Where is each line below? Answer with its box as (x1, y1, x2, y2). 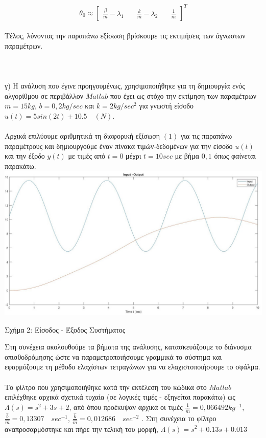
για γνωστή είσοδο (139, 100, 194, 111)
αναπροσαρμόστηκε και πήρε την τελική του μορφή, (5, 423, 159, 434)
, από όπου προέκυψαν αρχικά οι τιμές (69, 401, 183, 412)
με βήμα (175, 150, 199, 161)
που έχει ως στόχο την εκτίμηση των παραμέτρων (110, 90, 256, 101)
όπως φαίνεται (214, 150, 256, 161)
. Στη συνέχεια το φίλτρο (141, 412, 216, 423)
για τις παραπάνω (180, 130, 232, 141)
